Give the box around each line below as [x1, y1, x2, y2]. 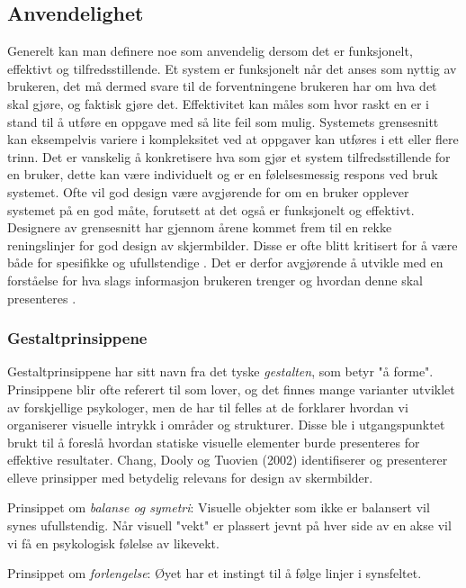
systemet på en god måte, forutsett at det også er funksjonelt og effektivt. [7, 200, 415, 219]
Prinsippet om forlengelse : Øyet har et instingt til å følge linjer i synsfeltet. [7, 564, 422, 583]
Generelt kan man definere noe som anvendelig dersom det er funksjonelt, [7, 41, 413, 60]
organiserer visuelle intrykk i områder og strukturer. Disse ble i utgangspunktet [7, 415, 445, 434]
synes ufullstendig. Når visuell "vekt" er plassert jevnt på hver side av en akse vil [7, 516, 452, 535]
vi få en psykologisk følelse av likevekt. [7, 533, 220, 552]
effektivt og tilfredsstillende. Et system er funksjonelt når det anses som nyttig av [7, 59, 457, 77]
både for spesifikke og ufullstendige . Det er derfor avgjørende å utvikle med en [7, 253, 444, 272]
